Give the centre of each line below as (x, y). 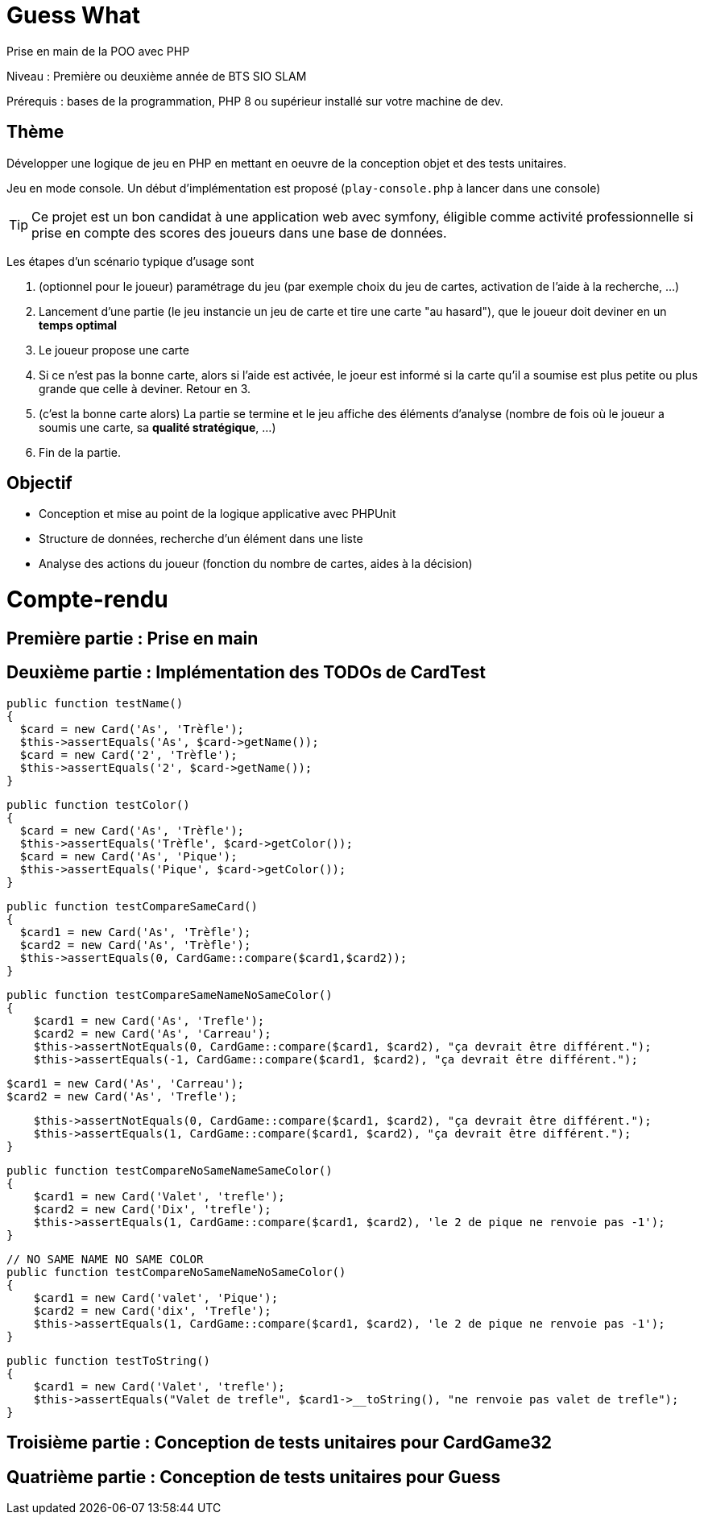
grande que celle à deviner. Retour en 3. (145, 388)
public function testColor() (98, 804)
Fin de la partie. (80, 452)
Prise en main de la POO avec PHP (98, 51)
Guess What (74, 15)
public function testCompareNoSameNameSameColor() (170, 1170)
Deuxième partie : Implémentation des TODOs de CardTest (246, 673)
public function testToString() (108, 1360)
